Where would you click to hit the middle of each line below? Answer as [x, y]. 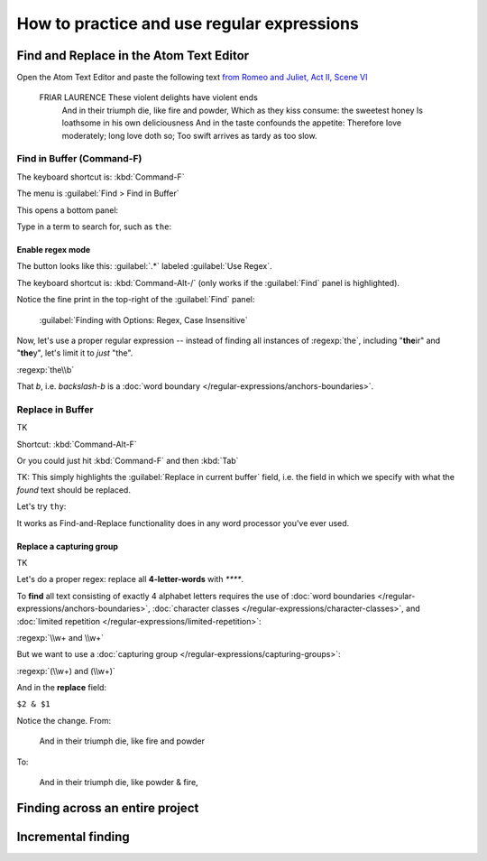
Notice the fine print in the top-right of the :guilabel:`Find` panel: [136, 300]
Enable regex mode [54, 249]
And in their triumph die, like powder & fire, [119, 782]
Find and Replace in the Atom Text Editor [133, 56]
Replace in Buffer [55, 409]
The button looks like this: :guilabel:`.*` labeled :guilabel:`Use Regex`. [144, 266]
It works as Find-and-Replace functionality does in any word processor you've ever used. [183, 523]
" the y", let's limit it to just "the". [75, 353]
